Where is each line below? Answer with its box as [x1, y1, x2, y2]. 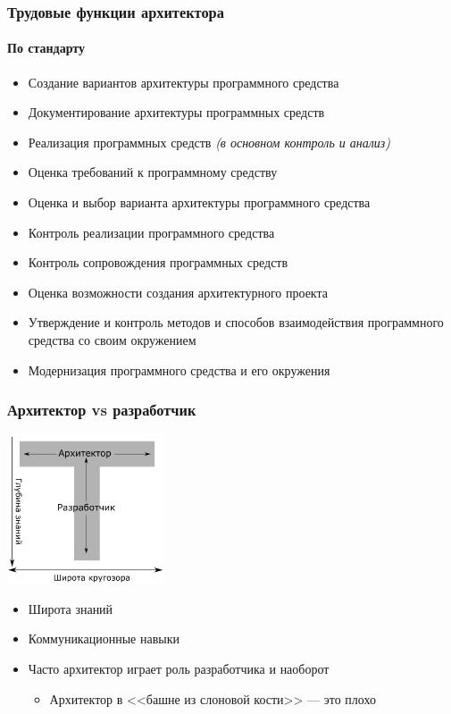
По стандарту [7, 38, 85, 57]
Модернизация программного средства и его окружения [28, 360, 330, 379]
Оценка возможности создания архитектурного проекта [28, 282, 328, 301]
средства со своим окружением [28, 330, 196, 349]
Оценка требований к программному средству [28, 163, 278, 181]
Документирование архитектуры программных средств [28, 103, 325, 122]
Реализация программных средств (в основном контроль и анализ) [28, 132, 391, 151]
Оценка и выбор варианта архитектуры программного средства [28, 193, 371, 212]
